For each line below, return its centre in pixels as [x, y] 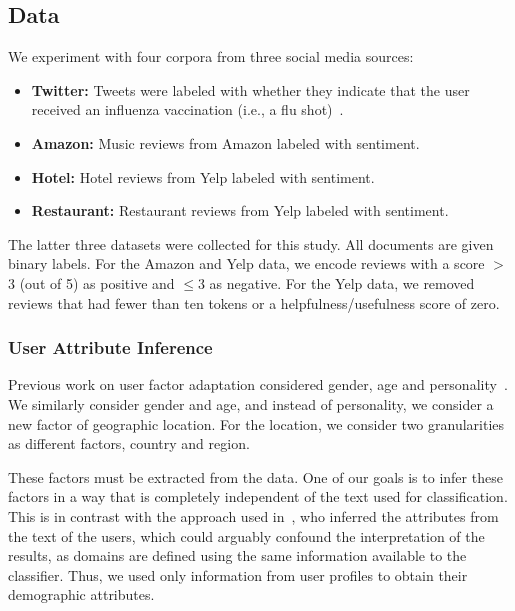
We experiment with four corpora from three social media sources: [211, 56]
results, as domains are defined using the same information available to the [237, 555]
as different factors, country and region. [129, 443]
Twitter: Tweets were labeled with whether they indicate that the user [250, 89]
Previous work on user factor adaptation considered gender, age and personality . [258, 384]
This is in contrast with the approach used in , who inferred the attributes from [253, 515]
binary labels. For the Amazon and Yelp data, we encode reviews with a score [246, 263]
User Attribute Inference [110, 347]
